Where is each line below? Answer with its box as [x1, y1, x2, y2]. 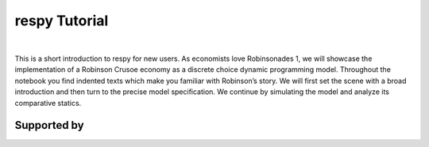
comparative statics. [14, 98, 82, 107]
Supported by [14, 119, 84, 132]
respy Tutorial [14, 12, 109, 29]
